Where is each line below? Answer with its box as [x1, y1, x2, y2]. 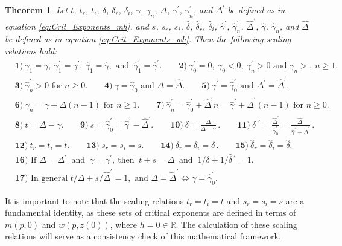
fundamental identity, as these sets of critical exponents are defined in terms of [5, 206, 296, 219]
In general [31, 173, 68, 183]
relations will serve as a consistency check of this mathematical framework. [5, 230, 281, 242]
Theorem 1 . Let [5, 4, 68, 16]
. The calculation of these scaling [176, 218, 297, 230]
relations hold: [5, 44, 57, 57]
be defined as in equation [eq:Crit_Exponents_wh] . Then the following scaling [5, 33, 291, 45]
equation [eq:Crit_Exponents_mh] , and [5, 19, 149, 32]
